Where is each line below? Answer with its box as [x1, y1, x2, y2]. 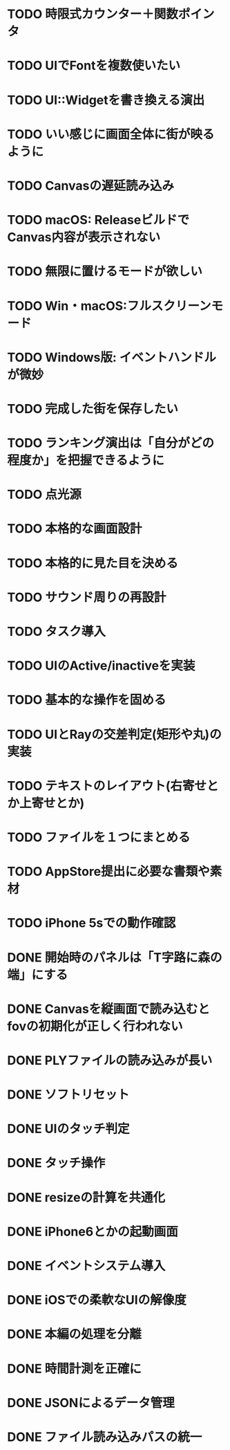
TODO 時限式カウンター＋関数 [7, 6, 178, 22]
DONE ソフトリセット [7, 1087, 130, 1103]
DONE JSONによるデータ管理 [7, 1395, 175, 1411]
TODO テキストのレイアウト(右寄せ [7, 778, 207, 793]
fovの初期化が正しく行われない [7, 1018, 183, 1034]
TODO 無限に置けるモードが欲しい [7, 264, 202, 279]
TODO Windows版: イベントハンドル [7, 349, 216, 365]
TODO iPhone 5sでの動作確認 [7, 915, 176, 931]
